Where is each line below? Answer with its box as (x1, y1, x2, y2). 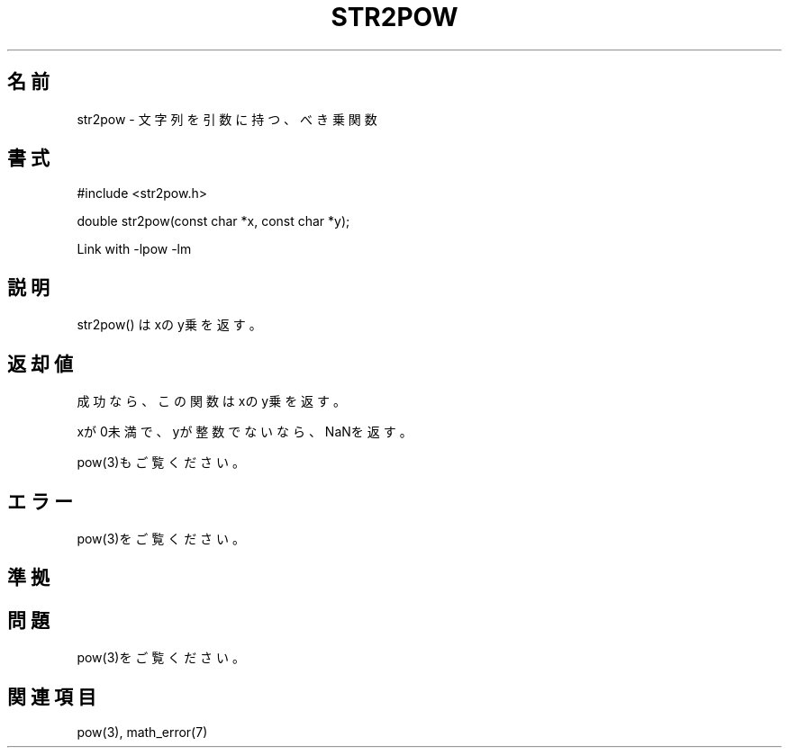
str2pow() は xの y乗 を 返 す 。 (77, 317, 262, 333)
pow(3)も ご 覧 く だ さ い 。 (77, 454, 245, 471)
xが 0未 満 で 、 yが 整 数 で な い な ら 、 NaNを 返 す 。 (77, 424, 413, 440)
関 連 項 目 (7, 685, 96, 708)
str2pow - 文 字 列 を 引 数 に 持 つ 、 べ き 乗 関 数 (77, 111, 377, 127)
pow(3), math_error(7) (77, 724, 208, 741)
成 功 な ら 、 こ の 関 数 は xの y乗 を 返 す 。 (77, 393, 346, 409)
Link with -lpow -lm (77, 241, 192, 257)
